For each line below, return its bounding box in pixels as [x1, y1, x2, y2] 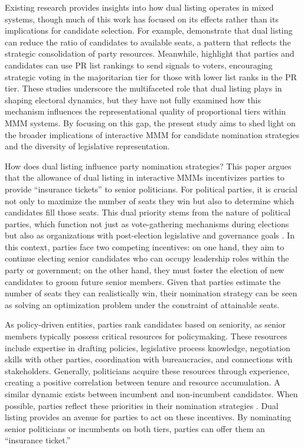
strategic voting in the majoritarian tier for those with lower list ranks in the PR [5, 70, 297, 83]
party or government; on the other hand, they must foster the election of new [5, 264, 285, 276]
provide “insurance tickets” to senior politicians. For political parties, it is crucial [5, 182, 298, 195]
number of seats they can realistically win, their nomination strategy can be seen [5, 287, 298, 299]
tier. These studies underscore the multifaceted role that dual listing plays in [5, 82, 282, 94]
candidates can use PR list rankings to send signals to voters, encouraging [5, 58, 273, 71]
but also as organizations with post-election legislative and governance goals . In [5, 229, 295, 241]
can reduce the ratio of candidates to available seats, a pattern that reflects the [5, 35, 291, 48]
